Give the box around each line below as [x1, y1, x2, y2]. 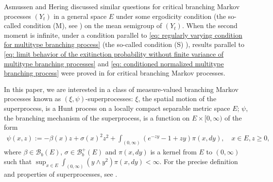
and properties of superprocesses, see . [4, 168, 118, 179]
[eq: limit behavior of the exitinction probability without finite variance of [4, 48, 224, 59]
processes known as [4, 93, 61, 104]
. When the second [182, 20, 238, 30]
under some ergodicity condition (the [116, 11, 226, 21]
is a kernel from [150, 147, 197, 157]
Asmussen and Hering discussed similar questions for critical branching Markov [4, 1, 240, 11]
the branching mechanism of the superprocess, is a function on [4, 112, 190, 122]
